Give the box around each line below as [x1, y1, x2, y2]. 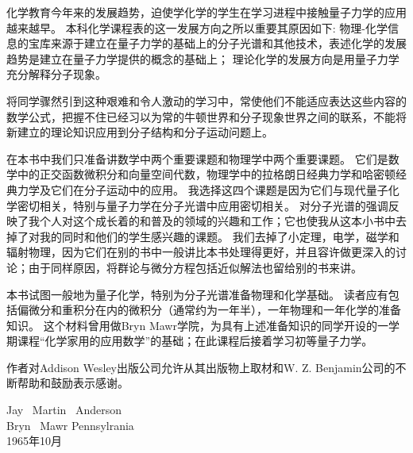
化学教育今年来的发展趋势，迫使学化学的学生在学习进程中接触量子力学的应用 [6, 4, 407, 20]
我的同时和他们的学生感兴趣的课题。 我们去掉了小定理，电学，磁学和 [39, 228, 399, 244]
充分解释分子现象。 [6, 66, 106, 83]
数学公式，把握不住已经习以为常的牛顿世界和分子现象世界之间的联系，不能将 [6, 108, 407, 125]
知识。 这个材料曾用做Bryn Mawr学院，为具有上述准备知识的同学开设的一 [6, 317, 388, 333]
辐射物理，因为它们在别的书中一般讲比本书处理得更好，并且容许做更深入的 [6, 244, 396, 260]
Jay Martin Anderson [6, 401, 122, 418]
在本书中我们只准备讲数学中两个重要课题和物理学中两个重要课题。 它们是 [6, 150, 388, 167]
